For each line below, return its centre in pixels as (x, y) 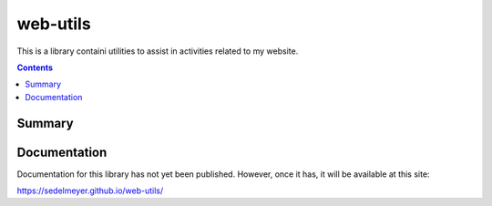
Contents (35, 67)
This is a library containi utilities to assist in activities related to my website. (158, 51)
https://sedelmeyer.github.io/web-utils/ (90, 191)
